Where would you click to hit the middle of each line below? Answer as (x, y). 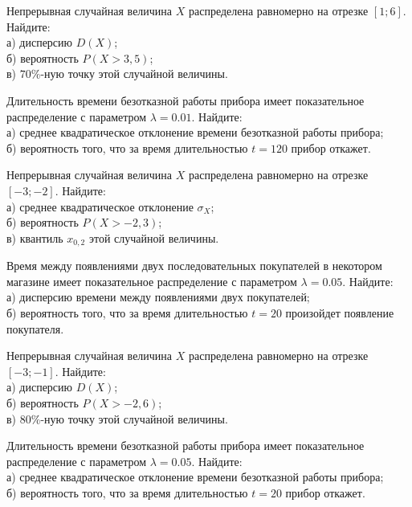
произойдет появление (340, 312)
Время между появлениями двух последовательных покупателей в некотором (194, 266)
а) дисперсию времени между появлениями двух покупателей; (158, 297)
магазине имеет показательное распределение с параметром (152, 281)
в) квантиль (35, 237)
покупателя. (35, 328)
